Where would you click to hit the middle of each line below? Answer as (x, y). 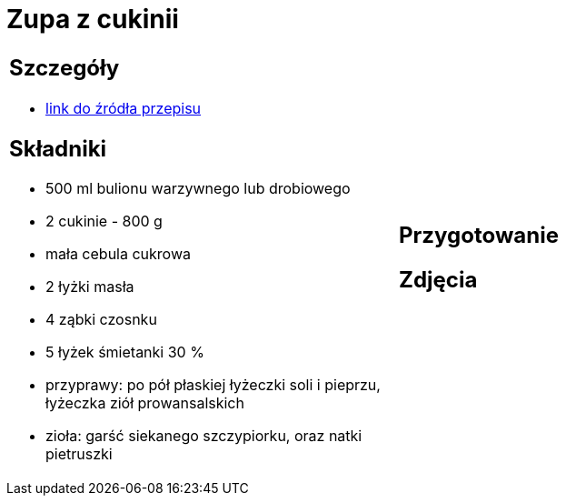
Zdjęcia (438, 279)
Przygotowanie (479, 235)
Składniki (58, 148)
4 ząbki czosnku (101, 320)
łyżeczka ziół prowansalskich (145, 403)
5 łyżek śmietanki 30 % (125, 352)
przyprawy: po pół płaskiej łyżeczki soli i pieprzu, (213, 385)
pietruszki (79, 454)
